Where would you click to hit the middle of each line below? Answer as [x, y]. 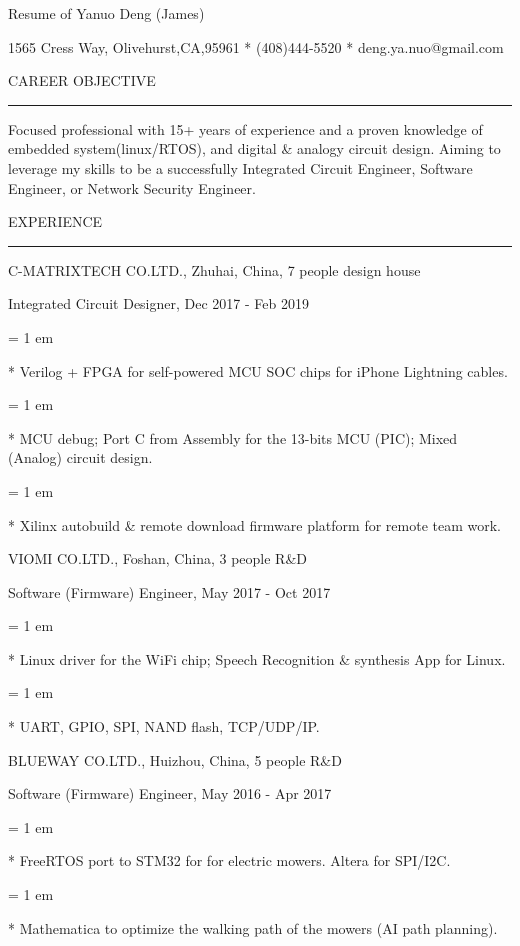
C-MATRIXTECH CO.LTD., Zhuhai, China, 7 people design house [214, 269]
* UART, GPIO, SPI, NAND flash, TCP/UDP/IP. [164, 726]
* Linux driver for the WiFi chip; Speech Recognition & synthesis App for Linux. [257, 658]
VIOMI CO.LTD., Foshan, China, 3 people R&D [157, 558]
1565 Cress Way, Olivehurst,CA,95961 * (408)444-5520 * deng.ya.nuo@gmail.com [256, 46]
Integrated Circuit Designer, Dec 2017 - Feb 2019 [158, 303]
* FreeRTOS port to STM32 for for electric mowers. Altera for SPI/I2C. [229, 860]
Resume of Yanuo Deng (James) [106, 13]
